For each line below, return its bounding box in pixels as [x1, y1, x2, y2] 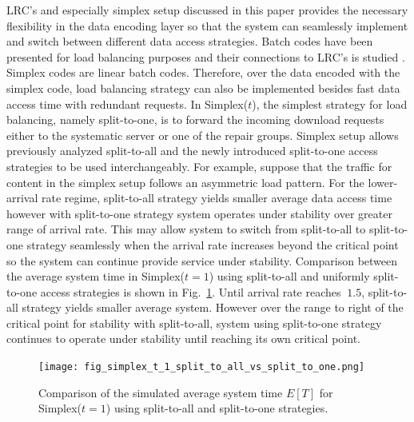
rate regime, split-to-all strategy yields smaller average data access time [42, 189, 392, 206]
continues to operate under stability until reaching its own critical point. [6, 330, 360, 347]
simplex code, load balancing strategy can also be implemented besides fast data [6, 79, 400, 96]
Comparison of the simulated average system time [38, 384, 283, 400]
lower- [368, 173, 398, 190]
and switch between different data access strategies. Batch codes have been [6, 33, 373, 50]
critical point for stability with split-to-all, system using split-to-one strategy [6, 314, 382, 331]
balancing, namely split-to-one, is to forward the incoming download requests [6, 111, 384, 128]
